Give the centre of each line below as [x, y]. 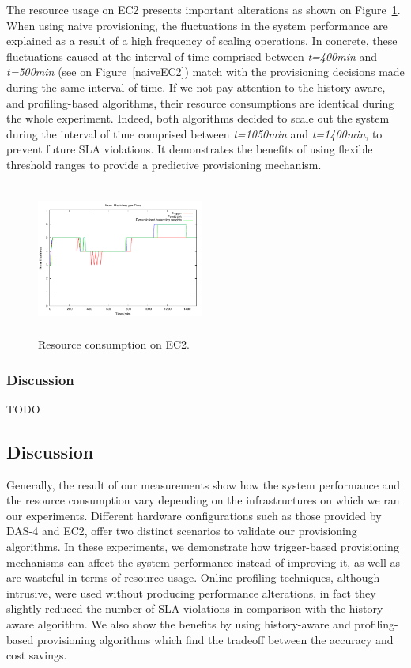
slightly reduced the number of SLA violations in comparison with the [176, 608]
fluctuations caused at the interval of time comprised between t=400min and [192, 56]
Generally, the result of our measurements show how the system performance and [204, 484]
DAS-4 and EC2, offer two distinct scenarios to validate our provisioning [182, 531]
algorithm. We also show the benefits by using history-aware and [194, 624]
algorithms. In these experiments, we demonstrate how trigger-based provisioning [203, 547]
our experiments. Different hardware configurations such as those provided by [194, 515]
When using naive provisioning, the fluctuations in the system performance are [197, 25]
